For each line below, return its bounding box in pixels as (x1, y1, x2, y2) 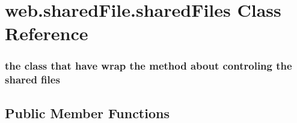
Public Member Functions (5, 103, 170, 122)
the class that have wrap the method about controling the (5, 58, 292, 73)
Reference (5, 21, 88, 46)
